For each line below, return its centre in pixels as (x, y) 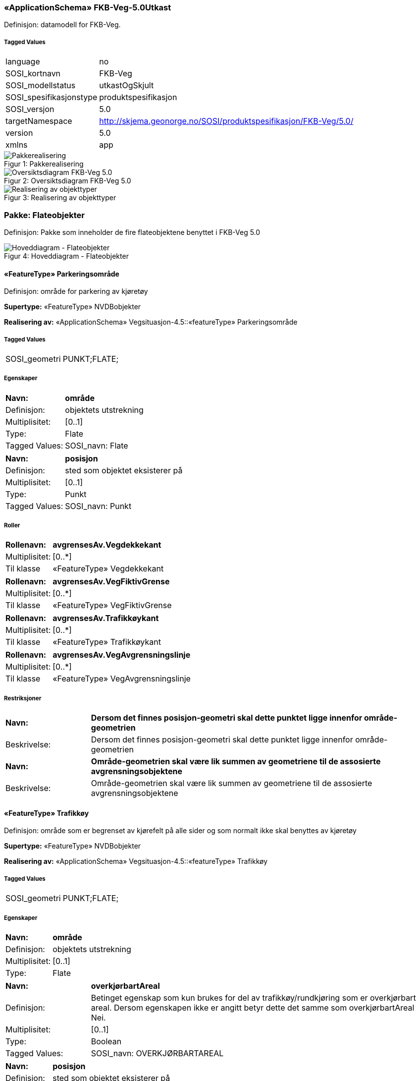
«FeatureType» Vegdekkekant (108, 569)
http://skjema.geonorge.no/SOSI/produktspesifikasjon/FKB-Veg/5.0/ (226, 121)
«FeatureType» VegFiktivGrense (112, 605)
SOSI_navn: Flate (97, 445)
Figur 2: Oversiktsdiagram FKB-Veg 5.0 (68, 181)
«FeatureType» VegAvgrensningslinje (122, 679)
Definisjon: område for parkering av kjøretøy (76, 291)
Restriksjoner (23, 698)
